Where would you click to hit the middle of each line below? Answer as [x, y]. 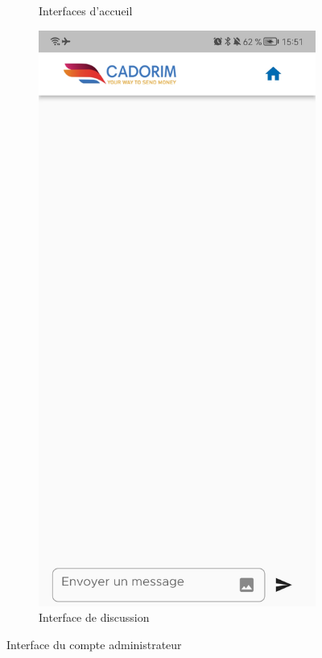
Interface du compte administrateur [94, 645]
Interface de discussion [94, 617]
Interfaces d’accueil [86, 10]
